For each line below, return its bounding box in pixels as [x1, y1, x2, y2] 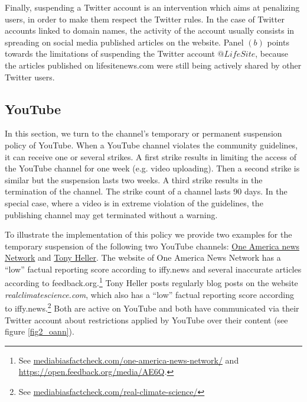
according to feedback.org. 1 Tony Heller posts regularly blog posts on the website [5, 275, 298, 289]
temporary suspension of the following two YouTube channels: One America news [5, 239, 300, 252]
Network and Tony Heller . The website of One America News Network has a [5, 251, 281, 264]
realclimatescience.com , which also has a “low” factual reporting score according [5, 288, 294, 300]
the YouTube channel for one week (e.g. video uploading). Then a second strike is [5, 162, 300, 174]
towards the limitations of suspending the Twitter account [5, 47, 215, 60]
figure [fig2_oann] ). [5, 325, 74, 338]
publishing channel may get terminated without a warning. [5, 208, 218, 221]
